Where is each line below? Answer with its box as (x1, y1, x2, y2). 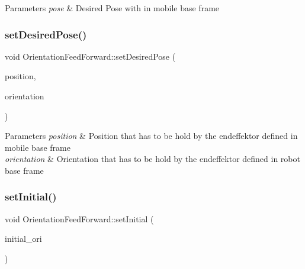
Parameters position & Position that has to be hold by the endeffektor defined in (5, 129, 298, 142)
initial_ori (5, 232, 42, 245)
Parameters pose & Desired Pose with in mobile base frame (5, 2, 220, 14)
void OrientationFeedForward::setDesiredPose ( (5, 50, 176, 62)
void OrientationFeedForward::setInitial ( (5, 212, 154, 225)
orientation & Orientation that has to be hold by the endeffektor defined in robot (5, 153, 300, 165)
